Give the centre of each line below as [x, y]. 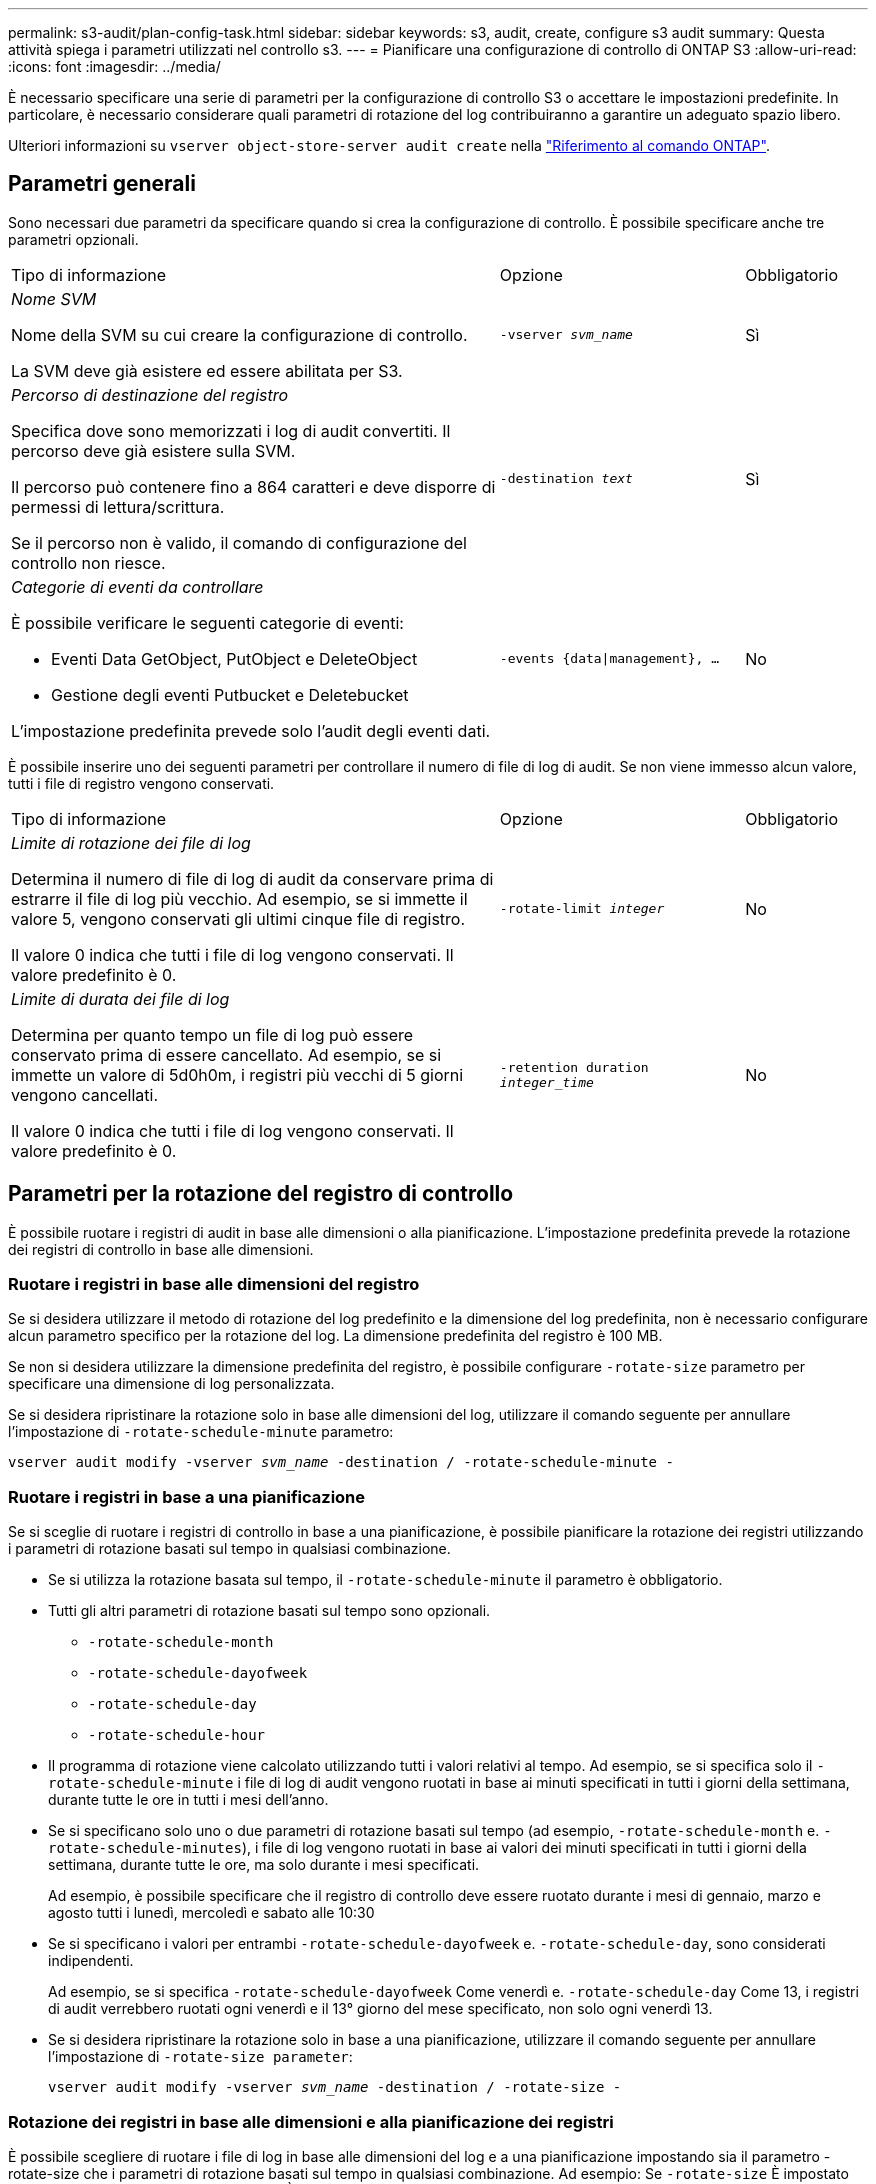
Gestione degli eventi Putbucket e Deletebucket [230, 694]
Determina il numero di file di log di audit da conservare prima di [252, 878]
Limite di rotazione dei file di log [131, 842]
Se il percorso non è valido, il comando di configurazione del [239, 542]
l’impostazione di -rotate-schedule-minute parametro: [201, 1432]
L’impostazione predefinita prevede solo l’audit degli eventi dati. [251, 730]
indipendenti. [91, 1961]
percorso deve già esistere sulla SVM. [153, 450]
